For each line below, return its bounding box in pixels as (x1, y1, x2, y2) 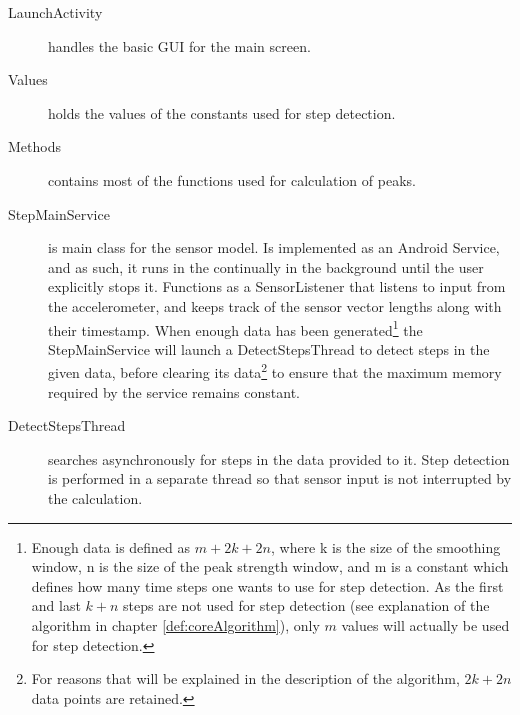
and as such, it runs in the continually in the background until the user (48, 256, 484, 277)
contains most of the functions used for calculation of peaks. (48, 169, 416, 190)
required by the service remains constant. (48, 381, 300, 402)
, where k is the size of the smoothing (270, 536, 501, 557)
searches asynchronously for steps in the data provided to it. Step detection (48, 448, 510, 469)
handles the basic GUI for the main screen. (48, 35, 311, 56)
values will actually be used (341, 614, 510, 635)
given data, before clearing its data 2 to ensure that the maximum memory (48, 359, 502, 383)
